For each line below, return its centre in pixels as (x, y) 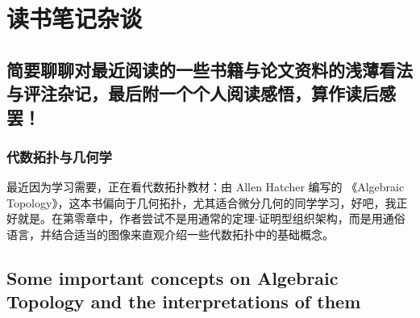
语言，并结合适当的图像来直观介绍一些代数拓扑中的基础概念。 (170, 234)
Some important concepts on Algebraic (173, 277)
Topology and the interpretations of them (184, 301)
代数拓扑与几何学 (59, 156)
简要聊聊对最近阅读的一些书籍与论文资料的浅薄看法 (210, 69)
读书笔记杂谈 (75, 18)
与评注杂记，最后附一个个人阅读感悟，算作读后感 (201, 93)
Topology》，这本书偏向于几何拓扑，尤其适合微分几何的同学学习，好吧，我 (202, 202)
